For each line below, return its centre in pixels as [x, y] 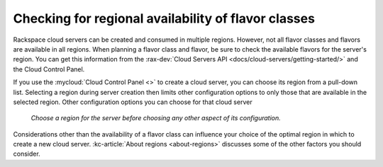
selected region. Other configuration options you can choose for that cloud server [133, 102]
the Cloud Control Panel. [49, 69]
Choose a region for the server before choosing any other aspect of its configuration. [156, 118]
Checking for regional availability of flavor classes [164, 18]
